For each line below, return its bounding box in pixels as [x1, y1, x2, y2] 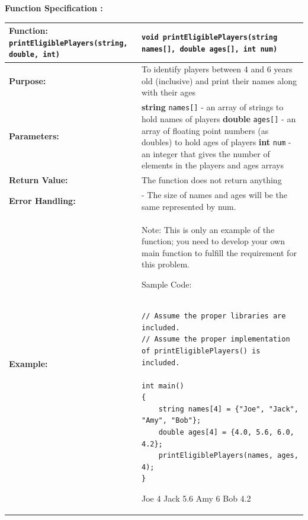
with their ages [141, 86, 196, 98]
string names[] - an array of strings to [141, 101, 284, 113]
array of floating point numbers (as [141, 124, 269, 136]
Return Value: [9, 174, 68, 186]
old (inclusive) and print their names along [141, 74, 297, 87]
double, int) [9, 50, 60, 59]
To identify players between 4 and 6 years [141, 63, 293, 75]
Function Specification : [5, 2, 103, 14]
